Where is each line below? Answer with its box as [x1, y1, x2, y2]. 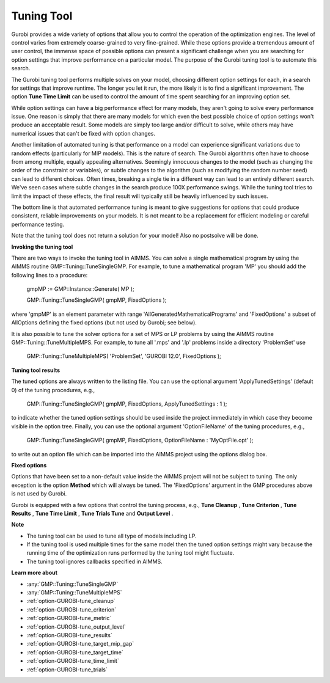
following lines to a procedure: [11, 271, 88, 279]
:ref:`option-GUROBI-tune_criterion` [26, 605, 117, 613]
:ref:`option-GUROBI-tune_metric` [26, 615, 112, 622]
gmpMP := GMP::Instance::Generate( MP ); [26, 285, 134, 293]
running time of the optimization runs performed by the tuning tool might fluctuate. [26, 549, 235, 557]
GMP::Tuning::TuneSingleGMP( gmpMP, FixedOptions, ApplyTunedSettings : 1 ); [26, 400, 227, 407]
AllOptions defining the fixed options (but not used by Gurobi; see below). [11, 319, 197, 326]
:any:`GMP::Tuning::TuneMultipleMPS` [26, 589, 122, 596]
